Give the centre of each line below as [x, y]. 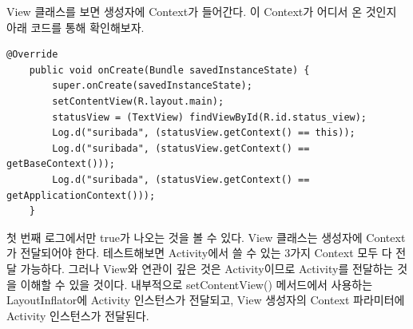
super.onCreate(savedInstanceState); [152, 86]
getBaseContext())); [61, 164]
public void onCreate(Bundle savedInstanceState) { [169, 70]
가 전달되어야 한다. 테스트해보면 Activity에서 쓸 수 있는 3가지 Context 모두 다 [199, 253]
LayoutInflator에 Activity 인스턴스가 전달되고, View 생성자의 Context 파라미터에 [206, 300]
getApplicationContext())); [81, 195]
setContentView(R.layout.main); [138, 101]
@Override [32, 55]
